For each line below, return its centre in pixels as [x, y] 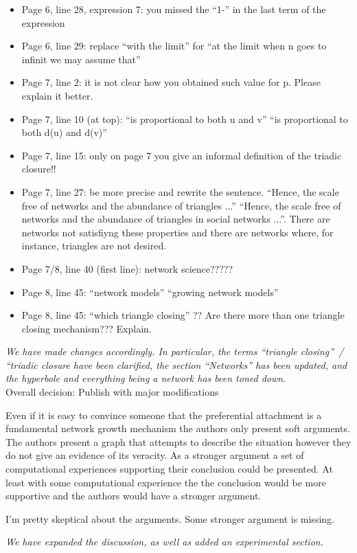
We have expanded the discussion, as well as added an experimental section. [164, 542]
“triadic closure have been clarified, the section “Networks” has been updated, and [176, 364]
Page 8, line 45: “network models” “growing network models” [150, 292]
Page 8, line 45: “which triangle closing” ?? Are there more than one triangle [183, 315]
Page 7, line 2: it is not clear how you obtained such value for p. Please [171, 82]
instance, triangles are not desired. [94, 246]
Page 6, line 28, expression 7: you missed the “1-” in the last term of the [174, 9]
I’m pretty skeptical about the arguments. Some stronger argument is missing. [170, 518]
